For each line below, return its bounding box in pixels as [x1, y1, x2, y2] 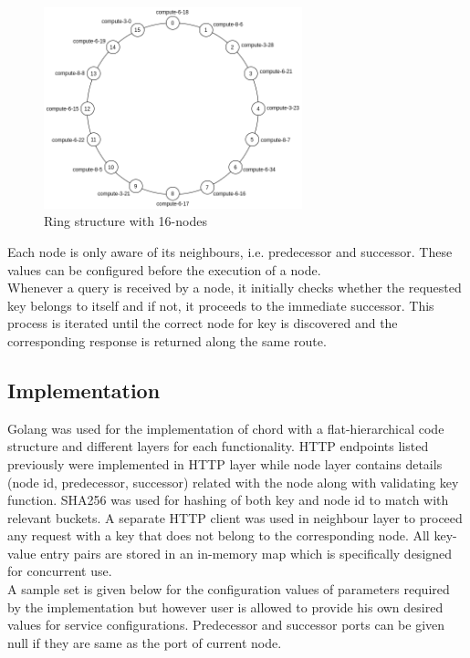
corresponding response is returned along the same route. [7, 331, 327, 350]
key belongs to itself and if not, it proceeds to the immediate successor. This [7, 295, 434, 314]
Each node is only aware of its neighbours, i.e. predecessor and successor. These [7, 242, 453, 261]
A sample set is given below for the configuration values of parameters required [7, 580, 450, 599]
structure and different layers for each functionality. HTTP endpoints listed [7, 437, 429, 456]
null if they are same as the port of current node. [7, 632, 282, 652]
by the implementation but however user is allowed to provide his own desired [7, 597, 444, 616]
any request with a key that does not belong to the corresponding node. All [7, 526, 430, 545]
